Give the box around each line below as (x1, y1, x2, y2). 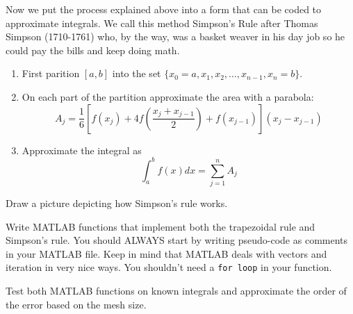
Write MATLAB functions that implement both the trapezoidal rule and (6, 219, 315, 233)
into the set (112, 66, 161, 81)
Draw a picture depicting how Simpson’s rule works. (6, 195, 228, 210)
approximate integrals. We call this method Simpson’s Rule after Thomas (6, 15, 318, 30)
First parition (22, 66, 80, 81)
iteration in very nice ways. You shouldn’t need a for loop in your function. (6, 260, 332, 274)
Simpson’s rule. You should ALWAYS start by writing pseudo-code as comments (6, 233, 348, 247)
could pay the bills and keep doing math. (6, 42, 180, 57)
